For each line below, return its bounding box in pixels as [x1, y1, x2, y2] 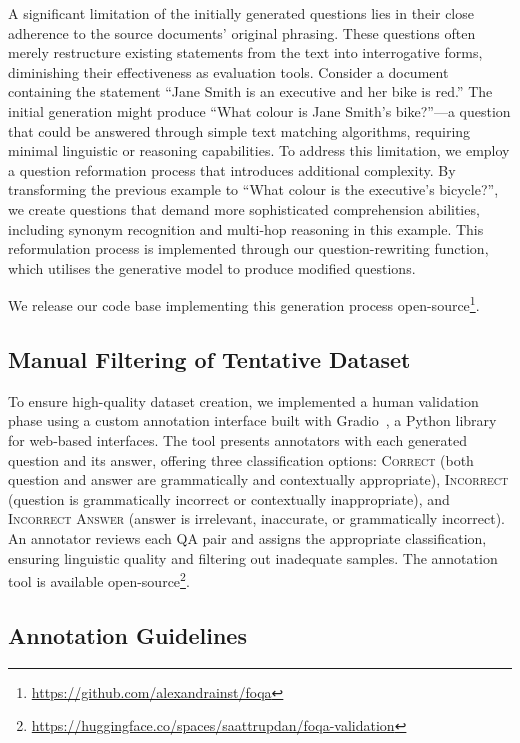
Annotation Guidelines [8, 619, 247, 650]
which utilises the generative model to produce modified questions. [8, 257, 416, 278]
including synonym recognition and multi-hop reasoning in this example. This [8, 218, 484, 239]
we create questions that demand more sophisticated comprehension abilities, [8, 198, 480, 219]
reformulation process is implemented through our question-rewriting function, [8, 238, 489, 259]
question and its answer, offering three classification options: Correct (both [8, 449, 474, 470]
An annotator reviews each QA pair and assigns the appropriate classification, [8, 527, 487, 548]
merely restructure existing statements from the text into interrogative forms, [8, 42, 483, 63]
